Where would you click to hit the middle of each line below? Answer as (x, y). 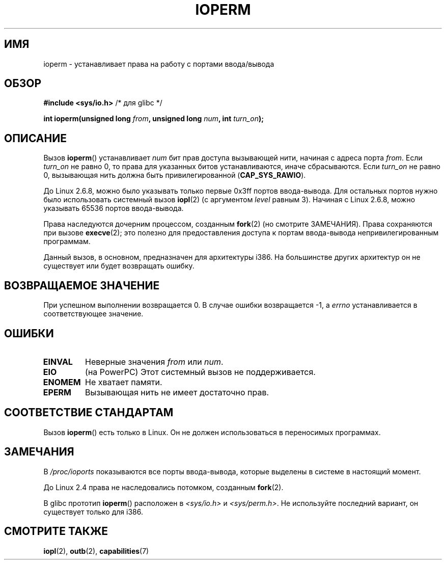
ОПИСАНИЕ (35, 138)
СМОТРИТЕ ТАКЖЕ (56, 531)
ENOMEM (62, 382)
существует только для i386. (93, 512)
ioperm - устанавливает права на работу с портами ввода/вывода (159, 64)
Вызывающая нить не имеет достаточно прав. (177, 392)
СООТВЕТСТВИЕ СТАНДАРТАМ (89, 413)
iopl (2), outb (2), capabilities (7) (96, 551)
